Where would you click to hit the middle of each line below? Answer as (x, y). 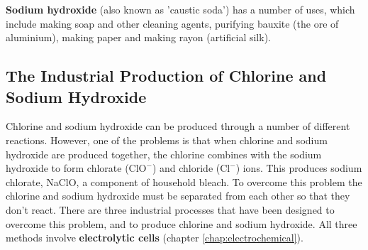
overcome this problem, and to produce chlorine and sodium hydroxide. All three (182, 223)
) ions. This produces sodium (299, 168)
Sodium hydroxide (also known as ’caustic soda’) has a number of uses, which (180, 9)
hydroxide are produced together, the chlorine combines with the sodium (164, 154)
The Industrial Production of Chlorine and (166, 76)
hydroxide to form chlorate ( (67, 168)
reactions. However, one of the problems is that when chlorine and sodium (167, 140)
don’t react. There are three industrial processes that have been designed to (170, 209)
